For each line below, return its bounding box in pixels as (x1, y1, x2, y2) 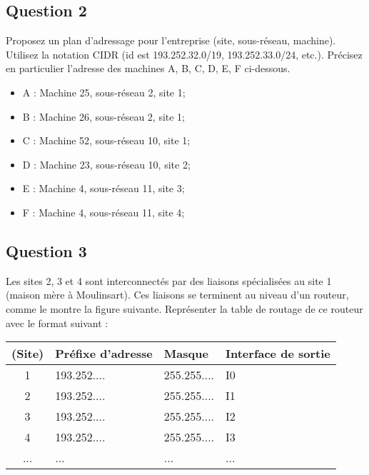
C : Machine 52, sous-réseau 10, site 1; (22, 133, 191, 148)
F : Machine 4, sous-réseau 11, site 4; (22, 204, 185, 219)
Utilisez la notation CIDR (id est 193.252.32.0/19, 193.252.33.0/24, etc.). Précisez (6, 46, 363, 61)
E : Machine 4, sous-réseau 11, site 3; (22, 181, 185, 196)
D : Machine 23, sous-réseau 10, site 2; (22, 156, 191, 171)
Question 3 (6, 239, 87, 261)
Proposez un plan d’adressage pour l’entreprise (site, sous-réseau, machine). (6, 33, 336, 48)
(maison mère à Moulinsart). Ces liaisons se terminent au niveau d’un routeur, (6, 287, 349, 302)
